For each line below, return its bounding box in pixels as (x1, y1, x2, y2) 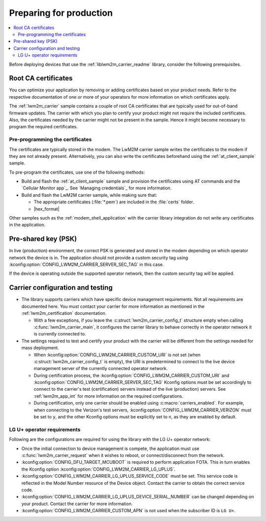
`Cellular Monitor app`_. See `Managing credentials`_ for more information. (21, 185, 172, 191)
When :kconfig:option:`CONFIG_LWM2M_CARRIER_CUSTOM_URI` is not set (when (33, 352, 200, 358)
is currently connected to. (33, 331, 86, 337)
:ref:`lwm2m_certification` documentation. (21, 310, 107, 316)
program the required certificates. (9, 124, 78, 130)
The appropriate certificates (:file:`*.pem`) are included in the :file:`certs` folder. (33, 199, 194, 205)
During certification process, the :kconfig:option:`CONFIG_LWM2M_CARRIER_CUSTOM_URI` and (33, 372, 230, 378)
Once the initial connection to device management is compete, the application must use (21, 446, 199, 451)
